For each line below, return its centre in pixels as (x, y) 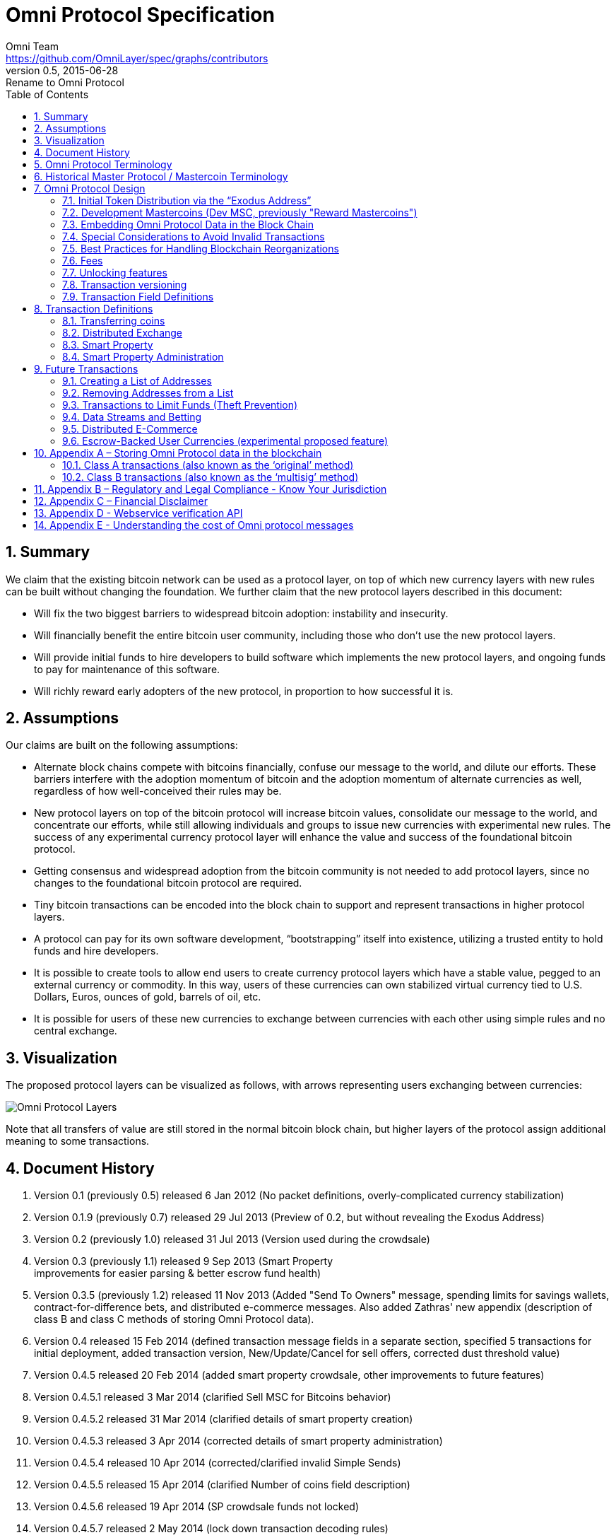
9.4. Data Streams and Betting (132, 416)
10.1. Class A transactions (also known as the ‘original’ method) (208, 465)
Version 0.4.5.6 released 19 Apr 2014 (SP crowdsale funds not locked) (196, 1507)
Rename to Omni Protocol (65, 82)
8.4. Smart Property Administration (143, 356)
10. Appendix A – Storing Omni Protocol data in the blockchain (178, 453)
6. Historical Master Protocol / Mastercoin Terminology (161, 176)
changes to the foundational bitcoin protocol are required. (168, 883)
